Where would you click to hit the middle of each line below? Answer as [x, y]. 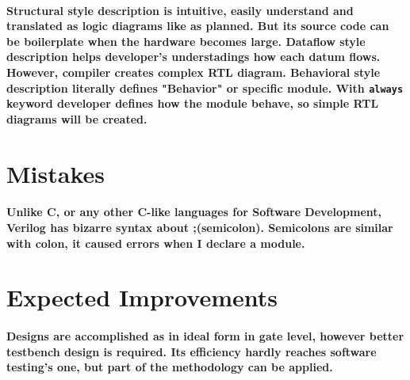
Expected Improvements [142, 297]
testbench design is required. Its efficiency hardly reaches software [192, 351]
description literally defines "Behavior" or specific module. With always [205, 87]
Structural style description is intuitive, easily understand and [180, 10]
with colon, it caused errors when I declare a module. [156, 243]
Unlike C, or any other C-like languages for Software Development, [194, 212]
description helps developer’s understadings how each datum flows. [194, 57]
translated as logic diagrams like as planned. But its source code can [198, 26]
